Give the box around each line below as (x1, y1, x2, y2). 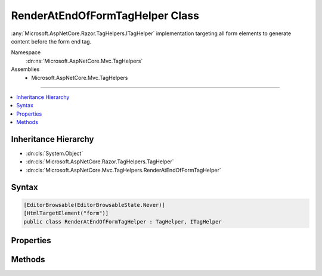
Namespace (11, 49, 41, 56)
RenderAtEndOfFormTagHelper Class (11, 9, 200, 22)
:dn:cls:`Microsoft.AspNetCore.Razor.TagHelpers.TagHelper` (26, 158, 174, 165)
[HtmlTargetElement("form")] (23, 210, 109, 217)
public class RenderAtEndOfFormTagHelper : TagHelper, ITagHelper (23, 218, 222, 225)
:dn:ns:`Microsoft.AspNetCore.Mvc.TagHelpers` (26, 57, 143, 64)
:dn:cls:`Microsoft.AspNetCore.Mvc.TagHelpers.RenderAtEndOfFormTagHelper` (26, 166, 221, 173)
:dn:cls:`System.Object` (26, 150, 83, 157)
